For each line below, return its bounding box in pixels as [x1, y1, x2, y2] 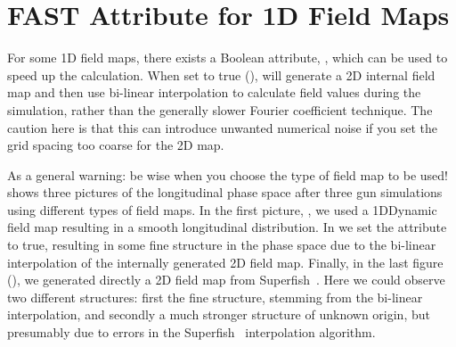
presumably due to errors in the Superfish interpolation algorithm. [7, 323, 376, 342]
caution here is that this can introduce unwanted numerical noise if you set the [7, 118, 438, 136]
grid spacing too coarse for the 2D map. [7, 136, 224, 154]
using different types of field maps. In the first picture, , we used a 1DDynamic [7, 200, 437, 219]
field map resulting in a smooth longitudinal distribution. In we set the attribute [7, 218, 447, 236]
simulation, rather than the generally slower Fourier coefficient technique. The [7, 100, 433, 119]
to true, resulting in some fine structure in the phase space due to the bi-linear [7, 235, 436, 254]
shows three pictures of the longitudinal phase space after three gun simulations [7, 183, 443, 202]
